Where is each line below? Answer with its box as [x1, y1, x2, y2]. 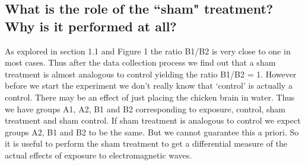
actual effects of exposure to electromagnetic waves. [5, 148, 192, 161]
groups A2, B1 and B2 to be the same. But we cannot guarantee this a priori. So [5, 125, 299, 138]
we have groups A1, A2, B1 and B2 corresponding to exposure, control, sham [5, 102, 285, 115]
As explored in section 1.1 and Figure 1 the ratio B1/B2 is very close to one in [5, 44, 291, 57]
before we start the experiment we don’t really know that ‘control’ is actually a [5, 79, 293, 92]
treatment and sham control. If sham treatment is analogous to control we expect [5, 114, 301, 127]
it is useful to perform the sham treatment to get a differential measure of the [5, 137, 288, 150]
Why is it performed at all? [5, 17, 177, 35]
